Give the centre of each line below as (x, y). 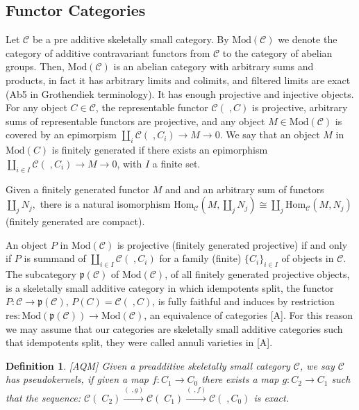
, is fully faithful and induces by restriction (243, 301)
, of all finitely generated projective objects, (257, 274)
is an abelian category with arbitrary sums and (214, 66)
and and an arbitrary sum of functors (245, 189)
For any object (36, 107)
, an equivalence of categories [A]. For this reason (248, 314)
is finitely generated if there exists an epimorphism (160, 150)
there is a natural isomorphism (105, 204)
